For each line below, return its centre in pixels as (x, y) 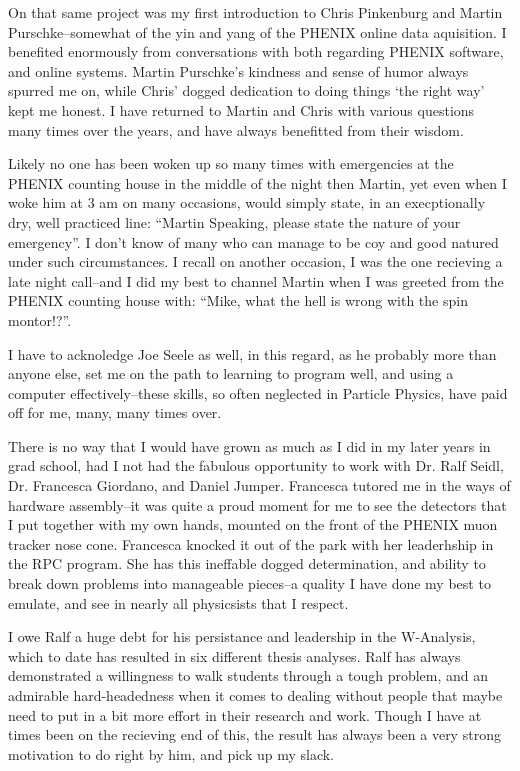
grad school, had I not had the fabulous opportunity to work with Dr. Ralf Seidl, (256, 465)
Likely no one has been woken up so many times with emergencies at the (231, 163)
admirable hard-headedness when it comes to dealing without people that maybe (255, 695)
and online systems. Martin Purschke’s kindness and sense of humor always (238, 70)
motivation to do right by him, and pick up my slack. (171, 753)
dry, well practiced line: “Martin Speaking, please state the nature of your (234, 221)
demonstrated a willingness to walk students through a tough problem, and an (248, 675)
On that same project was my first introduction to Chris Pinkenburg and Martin (255, 12)
